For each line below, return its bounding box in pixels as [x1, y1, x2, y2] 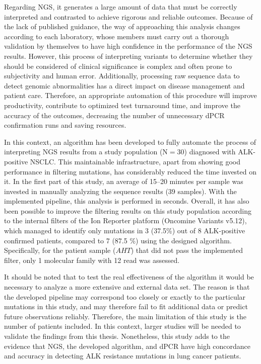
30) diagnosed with [177, 146, 236, 157]
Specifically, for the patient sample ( [4, 245, 116, 255]
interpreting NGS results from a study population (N [4, 146, 168, 157]
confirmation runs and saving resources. [4, 120, 126, 130]
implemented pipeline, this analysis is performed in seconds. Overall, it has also [4, 196, 249, 206]
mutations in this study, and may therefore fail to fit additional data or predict [4, 301, 248, 312]
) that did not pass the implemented [130, 245, 243, 255]
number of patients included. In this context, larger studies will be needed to [4, 321, 241, 331]
